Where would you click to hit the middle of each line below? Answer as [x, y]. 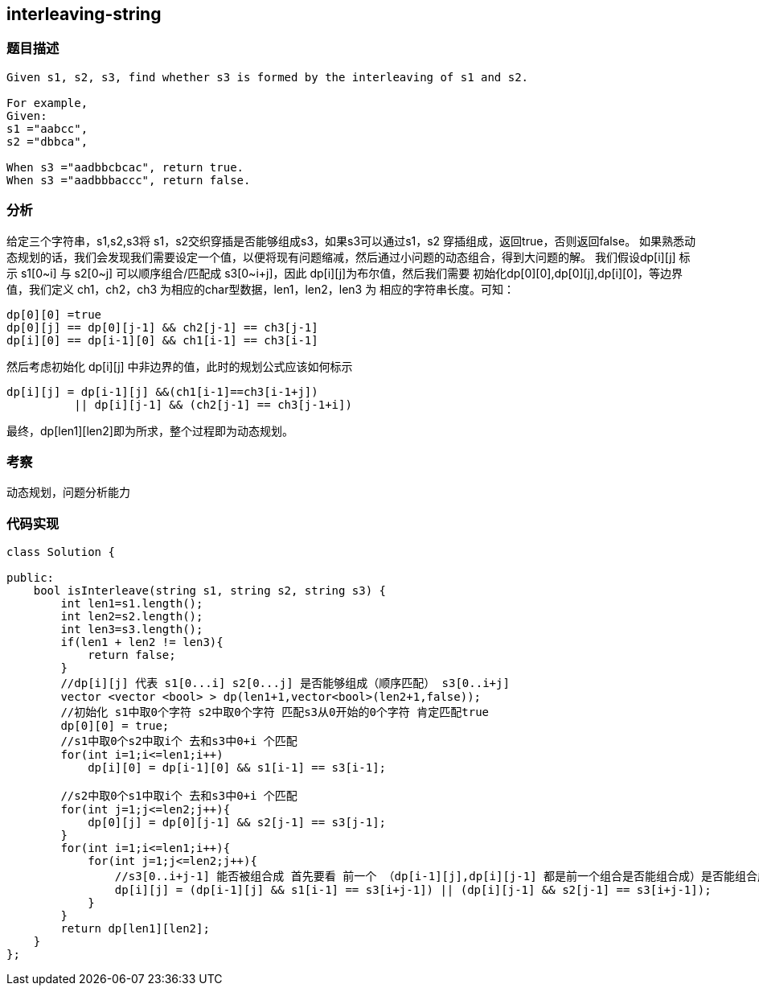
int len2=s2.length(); [132, 617]
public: [31, 578]
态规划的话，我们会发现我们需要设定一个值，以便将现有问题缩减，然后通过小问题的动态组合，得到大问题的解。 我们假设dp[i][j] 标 [349, 257]
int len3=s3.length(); [132, 630]
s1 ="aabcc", [47, 128]
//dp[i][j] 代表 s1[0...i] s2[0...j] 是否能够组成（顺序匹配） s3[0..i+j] [285, 683]
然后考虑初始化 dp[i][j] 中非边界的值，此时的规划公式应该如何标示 [180, 366]
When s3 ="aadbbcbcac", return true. [125, 167]
